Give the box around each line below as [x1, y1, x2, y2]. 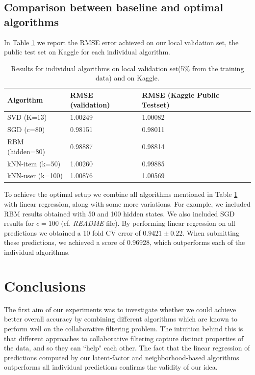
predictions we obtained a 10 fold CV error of [4, 227, 141, 238]
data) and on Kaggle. [96, 73, 159, 83]
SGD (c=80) [7, 124, 45, 134]
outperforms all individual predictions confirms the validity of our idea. [4, 362, 218, 372]
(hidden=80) [7, 146, 46, 156]
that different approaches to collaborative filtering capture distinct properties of [4, 333, 244, 343]
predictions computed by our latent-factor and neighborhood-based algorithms [4, 352, 239, 362]
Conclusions [4, 275, 86, 295]
